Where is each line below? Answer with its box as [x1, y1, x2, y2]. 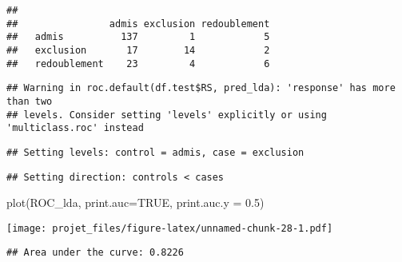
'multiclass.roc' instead [6, 122, 144, 134]
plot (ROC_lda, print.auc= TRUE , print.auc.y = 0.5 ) [6, 194, 265, 211]
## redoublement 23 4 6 [6, 58, 270, 69]
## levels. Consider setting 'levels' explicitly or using [6, 109, 327, 121]
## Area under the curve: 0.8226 [6, 247, 184, 259]
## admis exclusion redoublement [6, 18, 270, 30]
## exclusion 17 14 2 [6, 44, 270, 56]
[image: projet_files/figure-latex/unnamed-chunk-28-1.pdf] [6, 222, 333, 234]
